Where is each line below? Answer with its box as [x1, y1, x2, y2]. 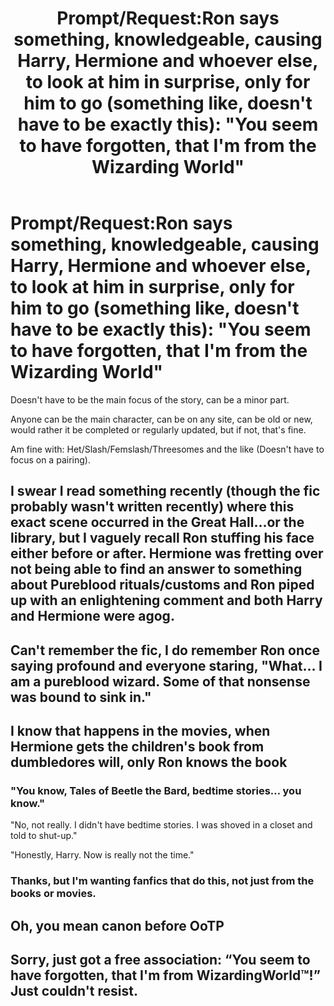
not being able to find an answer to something [10, 561, 303, 578]
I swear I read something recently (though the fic [10, 483, 321, 500]
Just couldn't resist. [10, 983, 138, 1000]
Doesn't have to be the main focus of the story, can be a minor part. [10, 393, 290, 406]
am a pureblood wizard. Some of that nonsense [10, 673, 311, 690]
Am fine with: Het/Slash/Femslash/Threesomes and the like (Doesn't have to [10, 443, 325, 455]
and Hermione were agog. [10, 608, 175, 625]
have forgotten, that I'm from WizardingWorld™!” [10, 967, 321, 984]
